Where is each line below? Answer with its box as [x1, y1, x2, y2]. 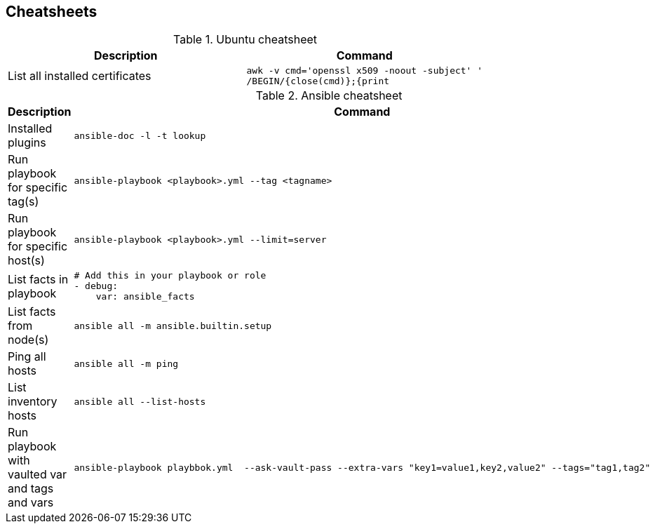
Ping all [8, 349, 46, 364]
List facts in [8, 272, 69, 286]
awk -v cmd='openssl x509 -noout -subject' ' [246, 65, 483, 76]
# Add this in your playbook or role [74, 270, 266, 281]
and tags [8, 481, 54, 496]
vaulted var [8, 467, 67, 482]
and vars [8, 495, 54, 510]
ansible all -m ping [74, 358, 179, 369]
